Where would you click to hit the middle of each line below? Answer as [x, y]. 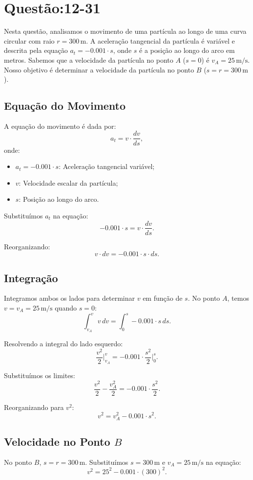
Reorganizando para [34, 407]
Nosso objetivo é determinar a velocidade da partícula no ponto [99, 69]
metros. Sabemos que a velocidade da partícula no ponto [89, 60]
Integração [31, 277]
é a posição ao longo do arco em [187, 50]
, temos [238, 298]
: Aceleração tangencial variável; [107, 166]
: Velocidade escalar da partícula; [68, 182]
